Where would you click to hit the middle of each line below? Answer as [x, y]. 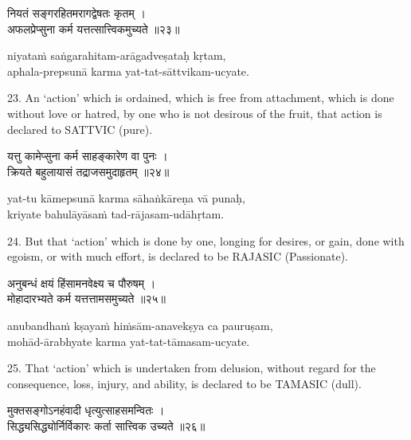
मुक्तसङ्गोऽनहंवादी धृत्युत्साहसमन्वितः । [86, 410]
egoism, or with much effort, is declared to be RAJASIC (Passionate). [178, 256]
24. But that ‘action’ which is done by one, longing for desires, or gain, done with [206, 240]
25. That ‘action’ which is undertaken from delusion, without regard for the [192, 368]
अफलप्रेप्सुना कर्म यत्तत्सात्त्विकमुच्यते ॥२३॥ [94, 28]
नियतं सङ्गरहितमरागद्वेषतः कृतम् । [76, 13]
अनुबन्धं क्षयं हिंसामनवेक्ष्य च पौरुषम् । [82, 283]
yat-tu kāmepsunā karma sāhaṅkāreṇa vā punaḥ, [126, 198]
